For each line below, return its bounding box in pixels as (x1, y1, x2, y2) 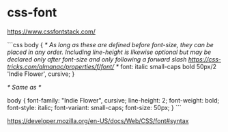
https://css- (188, 55, 222, 63)
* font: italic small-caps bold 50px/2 (115, 62, 217, 70)
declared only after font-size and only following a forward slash (7, 55, 187, 63)
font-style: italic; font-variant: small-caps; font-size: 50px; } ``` (7, 103, 182, 111)
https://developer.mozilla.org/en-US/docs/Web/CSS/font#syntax (7, 116, 189, 124)
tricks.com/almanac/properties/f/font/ (7, 62, 115, 70)
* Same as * (7, 83, 42, 91)
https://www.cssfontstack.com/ (7, 27, 96, 36)
